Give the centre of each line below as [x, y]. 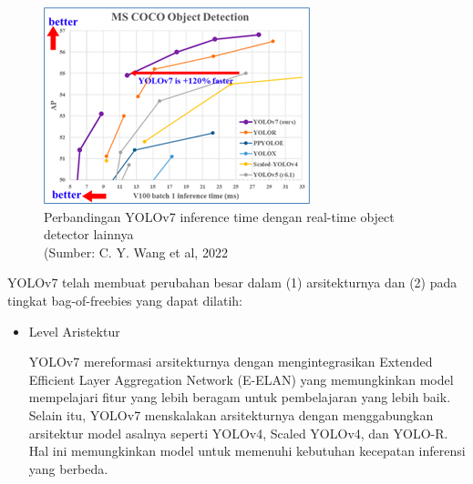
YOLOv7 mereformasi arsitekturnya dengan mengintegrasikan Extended [231, 362]
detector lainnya [89, 234]
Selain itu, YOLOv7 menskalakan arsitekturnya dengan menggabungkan [231, 414]
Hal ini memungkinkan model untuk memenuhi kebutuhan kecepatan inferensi [247, 451]
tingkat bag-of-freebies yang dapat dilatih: [125, 300]
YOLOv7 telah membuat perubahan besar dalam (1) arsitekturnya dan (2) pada [232, 282]
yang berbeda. [68, 468]
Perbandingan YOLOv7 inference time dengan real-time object [219, 216]
